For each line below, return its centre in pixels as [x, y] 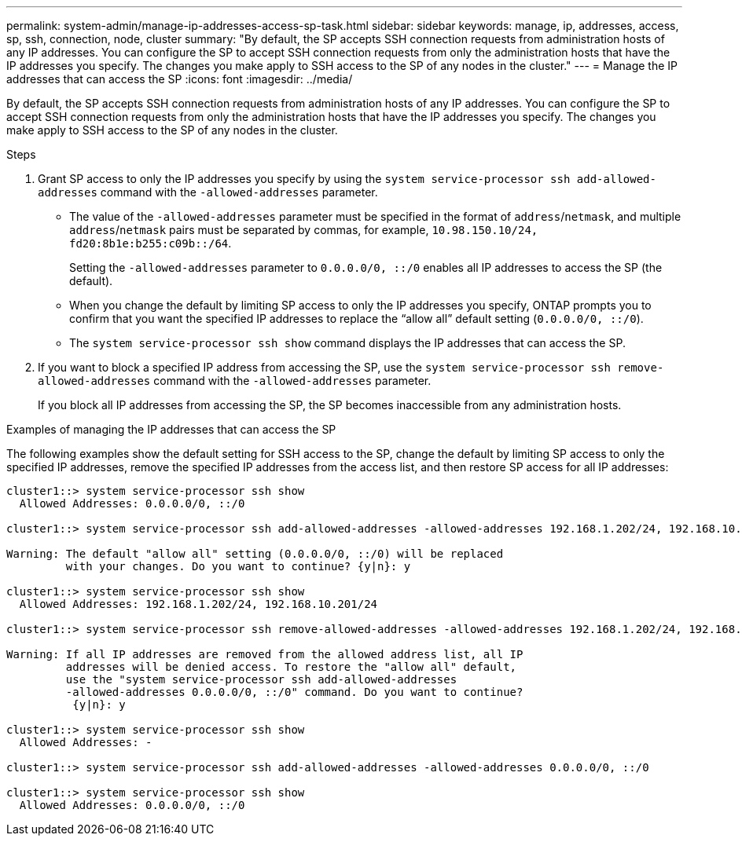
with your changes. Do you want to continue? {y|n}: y [238, 566]
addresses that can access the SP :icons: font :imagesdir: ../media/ [180, 79]
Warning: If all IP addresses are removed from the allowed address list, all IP [265, 654]
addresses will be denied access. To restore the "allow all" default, [291, 667]
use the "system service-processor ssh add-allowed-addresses [261, 679]
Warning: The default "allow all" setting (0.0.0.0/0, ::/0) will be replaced [255, 554]
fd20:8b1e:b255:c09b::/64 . [151, 243]
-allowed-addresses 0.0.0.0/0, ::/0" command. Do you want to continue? [294, 692]
